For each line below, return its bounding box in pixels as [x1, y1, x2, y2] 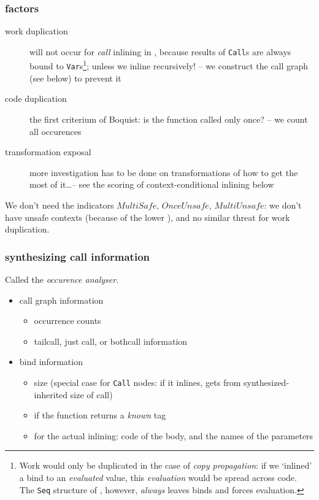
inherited [34, 388, 68, 401]
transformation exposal [5, 145, 91, 158]
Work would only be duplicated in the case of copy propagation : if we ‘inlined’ [19, 459, 312, 472]
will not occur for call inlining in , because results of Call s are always [29, 45, 291, 58]
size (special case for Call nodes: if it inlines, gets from [34, 375, 241, 388]
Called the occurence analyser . [5, 272, 119, 285]
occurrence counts [34, 314, 101, 327]
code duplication [5, 92, 67, 105]
